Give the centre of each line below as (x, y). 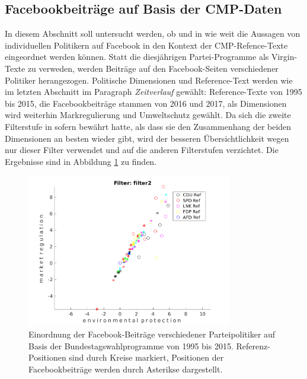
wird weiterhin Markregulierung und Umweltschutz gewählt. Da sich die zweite (148, 115)
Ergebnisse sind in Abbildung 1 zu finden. (81, 161)
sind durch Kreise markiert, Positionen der (146, 357)
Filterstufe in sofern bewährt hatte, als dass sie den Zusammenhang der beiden (148, 126)
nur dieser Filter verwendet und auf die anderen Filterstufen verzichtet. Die (142, 150)
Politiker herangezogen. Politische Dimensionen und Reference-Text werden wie (149, 80)
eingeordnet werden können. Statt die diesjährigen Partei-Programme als (137, 57)
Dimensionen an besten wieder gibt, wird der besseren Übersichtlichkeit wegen (147, 138)
